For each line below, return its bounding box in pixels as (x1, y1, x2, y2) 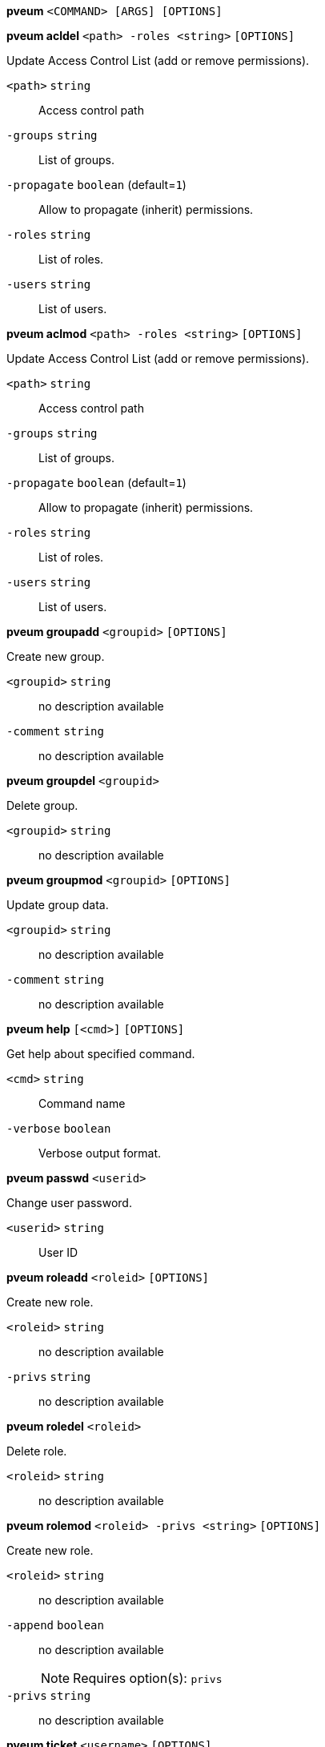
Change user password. (6, 1196, 132, 1210)
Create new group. (6, 650, 105, 663)
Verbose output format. (38, 1146, 162, 1160)
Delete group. (6, 799, 78, 812)
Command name (38, 1097, 126, 1110)
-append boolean (6, 1619, 104, 1632)
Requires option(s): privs (73, 1670, 223, 1686)
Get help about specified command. (6, 1047, 195, 1061)
